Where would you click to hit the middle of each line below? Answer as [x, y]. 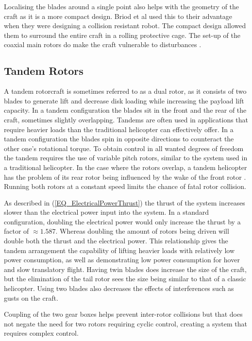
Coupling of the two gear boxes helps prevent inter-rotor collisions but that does [123, 314]
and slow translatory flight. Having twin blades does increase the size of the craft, [125, 269]
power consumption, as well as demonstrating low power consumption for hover [122, 260]
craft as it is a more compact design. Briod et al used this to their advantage [118, 16]
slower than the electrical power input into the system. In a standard [107, 212]
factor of [17, 231]
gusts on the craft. [31, 298]
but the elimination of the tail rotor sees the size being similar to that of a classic [125, 279]
